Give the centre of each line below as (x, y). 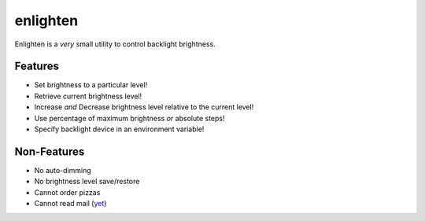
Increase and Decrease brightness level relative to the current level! (144, 107)
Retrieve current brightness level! (88, 96)
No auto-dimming (63, 170)
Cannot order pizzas (67, 192)
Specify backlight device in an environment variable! (119, 129)
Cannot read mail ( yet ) (70, 204)
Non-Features (50, 151)
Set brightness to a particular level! (91, 85)
